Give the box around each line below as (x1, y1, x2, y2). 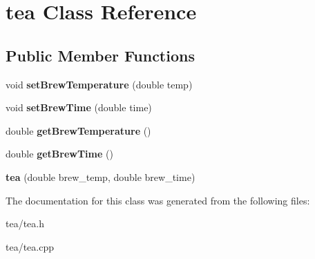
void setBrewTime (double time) (6, 100, 152, 115)
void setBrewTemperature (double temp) (6, 77, 193, 91)
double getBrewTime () (6, 146, 113, 161)
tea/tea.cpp (6, 239, 54, 253)
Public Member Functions (6, 44, 195, 66)
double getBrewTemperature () (6, 123, 151, 137)
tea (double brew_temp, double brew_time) (6, 169, 195, 184)
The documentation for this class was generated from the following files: (6, 193, 310, 207)
